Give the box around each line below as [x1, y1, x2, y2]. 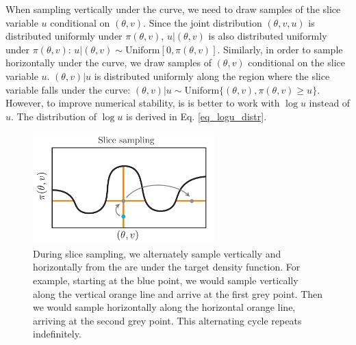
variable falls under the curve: [5, 82, 131, 96]
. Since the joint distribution [143, 15, 262, 29]
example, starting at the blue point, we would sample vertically [33, 273, 298, 287]
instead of [309, 96, 351, 110]
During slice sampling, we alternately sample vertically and [33, 246, 281, 260]
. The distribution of [11, 109, 97, 123]
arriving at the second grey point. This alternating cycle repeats [33, 313, 302, 327]
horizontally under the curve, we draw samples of [5, 55, 212, 70]
